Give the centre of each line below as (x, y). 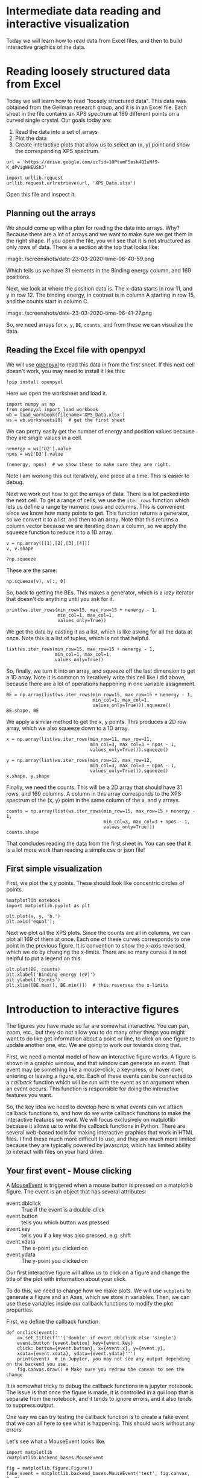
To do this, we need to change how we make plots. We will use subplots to (99, 1291)
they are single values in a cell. (44, 438)
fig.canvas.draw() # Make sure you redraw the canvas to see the (101, 1370)
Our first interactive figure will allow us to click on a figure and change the (98, 1272)
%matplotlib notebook (33, 901)
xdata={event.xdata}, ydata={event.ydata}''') (77, 1354)
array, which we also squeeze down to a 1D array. (68, 728)
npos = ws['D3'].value (35, 454)
